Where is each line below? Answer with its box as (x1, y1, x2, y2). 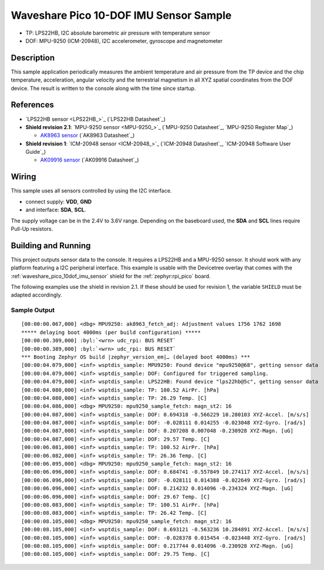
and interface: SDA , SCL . (25, 206, 86, 214)
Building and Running (11, 241, 91, 251)
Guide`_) (25, 149, 46, 156)
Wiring (11, 172, 36, 182)
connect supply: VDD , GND (25, 198, 92, 205)
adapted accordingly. (11, 291, 62, 299)
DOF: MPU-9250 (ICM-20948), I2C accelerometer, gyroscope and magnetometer (25, 37, 223, 44)
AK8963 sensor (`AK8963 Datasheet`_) (40, 132, 135, 139)
